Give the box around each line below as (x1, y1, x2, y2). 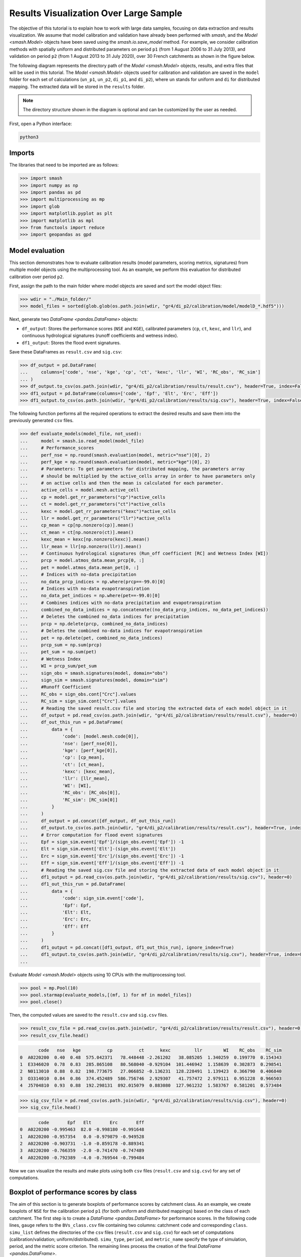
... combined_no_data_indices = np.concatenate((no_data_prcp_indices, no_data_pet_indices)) (20, 607, 268, 613)
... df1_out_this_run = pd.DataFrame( (20, 881, 126, 887)
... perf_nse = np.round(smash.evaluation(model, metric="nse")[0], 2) (20, 452, 211, 458)
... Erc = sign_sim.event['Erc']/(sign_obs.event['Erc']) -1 (20, 853, 184, 859)
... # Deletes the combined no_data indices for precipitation (20, 614, 190, 619)
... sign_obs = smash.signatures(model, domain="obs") (20, 670, 168, 676)
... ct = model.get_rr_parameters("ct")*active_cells (20, 501, 166, 507)
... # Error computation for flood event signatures (20, 832, 163, 838)
